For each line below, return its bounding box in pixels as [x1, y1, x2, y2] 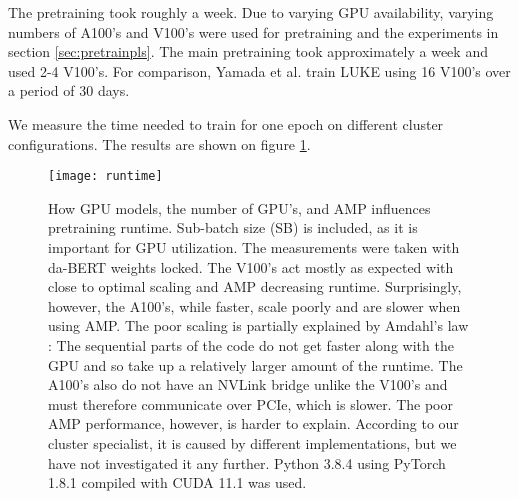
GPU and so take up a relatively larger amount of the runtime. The [48, 354, 463, 375]
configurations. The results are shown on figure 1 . [8, 133, 311, 154]
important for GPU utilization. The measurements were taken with [48, 237, 460, 257]
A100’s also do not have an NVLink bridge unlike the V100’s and [48, 374, 448, 395]
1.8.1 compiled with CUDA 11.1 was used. [48, 472, 307, 493]
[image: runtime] [48, 169, 163, 184]
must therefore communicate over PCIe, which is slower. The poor [48, 393, 454, 414]
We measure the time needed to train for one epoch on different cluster [8, 113, 444, 134]
